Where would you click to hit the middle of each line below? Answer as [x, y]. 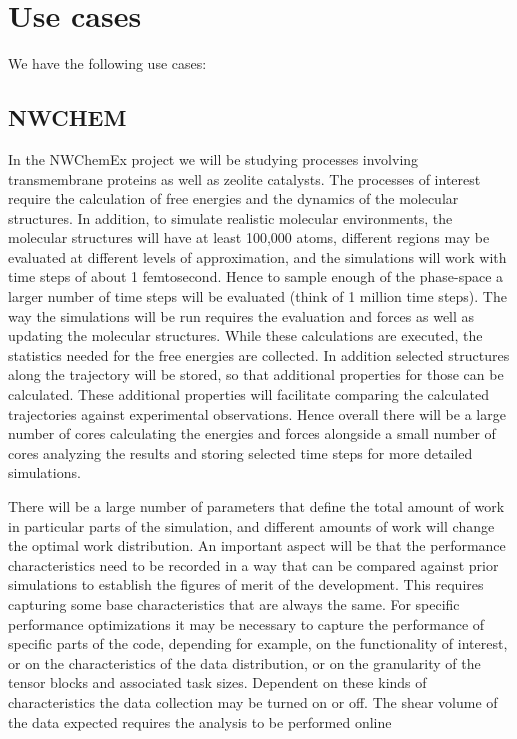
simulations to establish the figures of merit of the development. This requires [246, 584]
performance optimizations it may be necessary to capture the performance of [246, 623]
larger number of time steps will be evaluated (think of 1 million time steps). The [257, 296]
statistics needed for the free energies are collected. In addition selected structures [259, 354]
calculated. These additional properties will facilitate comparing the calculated [248, 394]
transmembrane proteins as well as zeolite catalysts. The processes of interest [244, 178]
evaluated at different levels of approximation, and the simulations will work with [257, 256]
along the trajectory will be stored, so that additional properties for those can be [256, 374]
